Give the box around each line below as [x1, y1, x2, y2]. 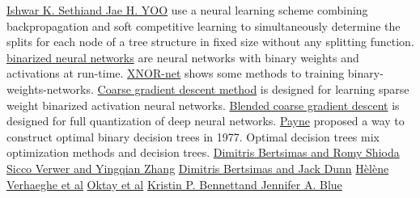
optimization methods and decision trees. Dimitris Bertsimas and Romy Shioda [6, 144, 400, 161]
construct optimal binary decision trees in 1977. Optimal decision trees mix [6, 128, 380, 145]
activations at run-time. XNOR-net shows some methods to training [6, 65, 345, 82]
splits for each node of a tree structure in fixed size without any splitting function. [6, 33, 414, 50]
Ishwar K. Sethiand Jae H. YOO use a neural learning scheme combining [6, 2, 368, 18]
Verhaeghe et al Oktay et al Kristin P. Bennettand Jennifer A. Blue [6, 175, 342, 192]
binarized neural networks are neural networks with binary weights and [6, 48, 359, 65]
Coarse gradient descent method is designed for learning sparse [97, 80, 409, 97]
